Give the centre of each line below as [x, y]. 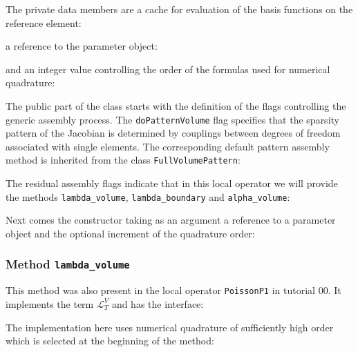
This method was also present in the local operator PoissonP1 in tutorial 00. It [173, 290]
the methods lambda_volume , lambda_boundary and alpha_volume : [148, 196]
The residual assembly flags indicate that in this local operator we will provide [172, 183]
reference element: [44, 22]
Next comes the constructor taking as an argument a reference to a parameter [171, 220]
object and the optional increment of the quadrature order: [130, 233]
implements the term [50, 303]
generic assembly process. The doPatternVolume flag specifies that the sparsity [172, 119]
